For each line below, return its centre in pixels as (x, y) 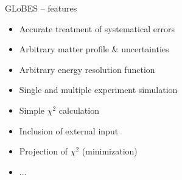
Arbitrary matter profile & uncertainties (94, 49)
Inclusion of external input (69, 130)
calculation (79, 110)
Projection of (43, 151)
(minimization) (110, 151)
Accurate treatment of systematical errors (97, 28)
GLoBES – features (41, 8)
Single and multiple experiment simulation (98, 90)
